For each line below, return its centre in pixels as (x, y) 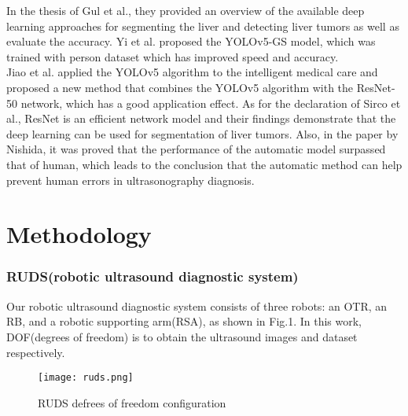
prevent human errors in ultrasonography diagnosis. (130, 180)
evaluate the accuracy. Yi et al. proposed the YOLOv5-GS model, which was (191, 41)
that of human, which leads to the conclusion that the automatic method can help (204, 164)
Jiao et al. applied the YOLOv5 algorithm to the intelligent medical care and (192, 72)
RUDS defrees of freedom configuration (132, 402)
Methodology (79, 234)
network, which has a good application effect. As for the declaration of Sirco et (211, 103)
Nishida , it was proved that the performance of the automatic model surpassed (196, 149)
